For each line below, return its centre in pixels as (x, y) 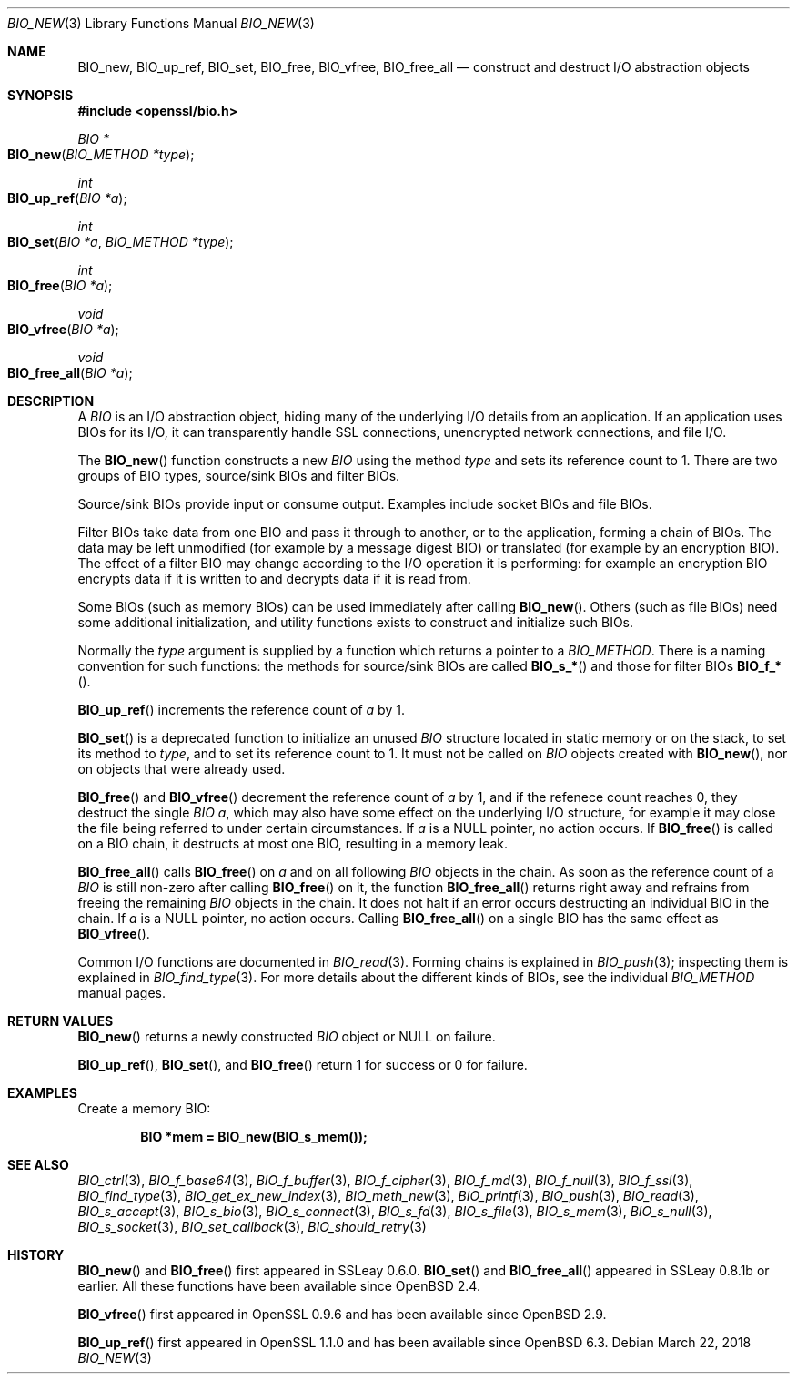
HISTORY (36, 1255)
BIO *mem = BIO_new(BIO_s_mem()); (254, 1137)
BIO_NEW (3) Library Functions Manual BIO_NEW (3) (161, 23)
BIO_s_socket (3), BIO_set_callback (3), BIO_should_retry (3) (252, 1227)
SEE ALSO (38, 1165)
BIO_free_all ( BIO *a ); (70, 373)
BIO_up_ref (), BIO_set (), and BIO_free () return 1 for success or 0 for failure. (303, 1065)
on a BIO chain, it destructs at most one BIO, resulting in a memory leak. (293, 843)
